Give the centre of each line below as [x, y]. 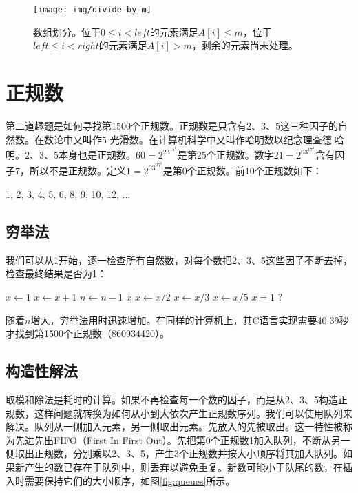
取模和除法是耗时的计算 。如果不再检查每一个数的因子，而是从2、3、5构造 [172, 399]
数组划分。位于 [67, 31]
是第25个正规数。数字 [225, 155]
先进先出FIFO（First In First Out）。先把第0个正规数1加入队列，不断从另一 [182, 440]
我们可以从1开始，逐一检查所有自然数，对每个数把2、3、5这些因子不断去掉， [179, 260]
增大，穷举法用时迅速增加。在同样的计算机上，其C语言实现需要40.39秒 [190, 320]
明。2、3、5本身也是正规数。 [71, 155]
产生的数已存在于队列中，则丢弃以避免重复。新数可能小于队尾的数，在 [183, 466]
